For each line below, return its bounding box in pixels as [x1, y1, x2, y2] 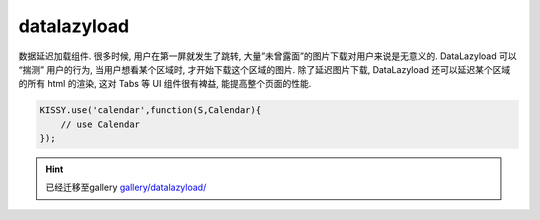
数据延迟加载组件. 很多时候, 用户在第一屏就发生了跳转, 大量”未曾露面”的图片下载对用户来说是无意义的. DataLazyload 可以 [18, 50, 517, 62]
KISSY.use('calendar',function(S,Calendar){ [39, 105, 262, 116]
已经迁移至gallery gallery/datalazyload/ [45, 181, 207, 194]
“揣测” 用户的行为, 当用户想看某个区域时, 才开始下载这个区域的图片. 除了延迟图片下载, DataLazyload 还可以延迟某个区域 [18, 63, 511, 75]
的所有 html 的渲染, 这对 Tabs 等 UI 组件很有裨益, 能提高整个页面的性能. [18, 78, 312, 90]
